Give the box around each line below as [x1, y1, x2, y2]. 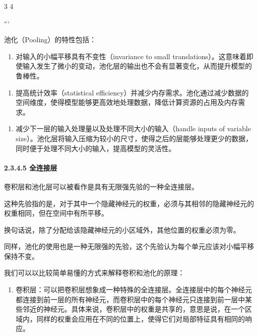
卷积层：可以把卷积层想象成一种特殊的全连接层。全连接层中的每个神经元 [15, 284, 252, 295]
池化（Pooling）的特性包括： [4, 34, 97, 45]
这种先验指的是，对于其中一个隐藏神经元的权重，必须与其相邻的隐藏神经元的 [4, 198, 254, 208]
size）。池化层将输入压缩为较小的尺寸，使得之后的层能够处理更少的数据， [15, 133, 253, 143]
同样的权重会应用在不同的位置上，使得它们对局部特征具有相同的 [36, 313, 245, 324]
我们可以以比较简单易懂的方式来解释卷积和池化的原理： [4, 267, 185, 278]
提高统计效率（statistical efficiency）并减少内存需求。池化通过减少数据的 [15, 87, 249, 97]
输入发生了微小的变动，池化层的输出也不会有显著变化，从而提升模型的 [22, 61, 252, 71]
